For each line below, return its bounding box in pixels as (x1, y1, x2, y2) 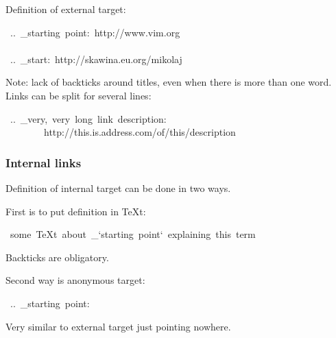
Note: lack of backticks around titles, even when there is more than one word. (5, 75, 332, 89)
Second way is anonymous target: (5, 273, 145, 287)
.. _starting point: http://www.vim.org (10, 25, 180, 39)
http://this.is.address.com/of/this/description (43, 125, 236, 139)
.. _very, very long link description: (10, 111, 167, 125)
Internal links (5, 154, 82, 171)
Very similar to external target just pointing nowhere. (5, 319, 231, 333)
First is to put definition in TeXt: (5, 204, 146, 218)
